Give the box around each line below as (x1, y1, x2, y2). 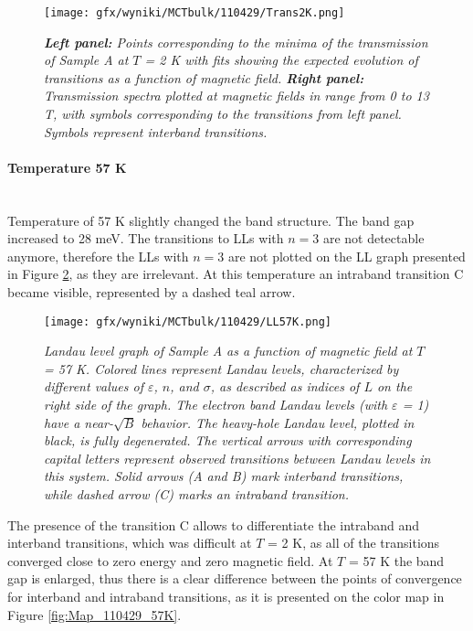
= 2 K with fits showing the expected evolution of (144, 50, 418, 70)
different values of (44, 377, 143, 396)
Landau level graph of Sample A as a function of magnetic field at (44, 341, 413, 360)
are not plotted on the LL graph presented (227, 246, 466, 265)
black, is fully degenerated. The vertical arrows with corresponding (44, 431, 412, 450)
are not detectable (322, 229, 425, 248)
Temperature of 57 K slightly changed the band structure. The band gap (7, 210, 415, 230)
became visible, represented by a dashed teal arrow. (7, 282, 296, 301)
